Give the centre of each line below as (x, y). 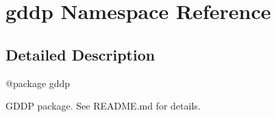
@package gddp (38, 83)
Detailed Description (80, 54)
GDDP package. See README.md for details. (103, 106)
